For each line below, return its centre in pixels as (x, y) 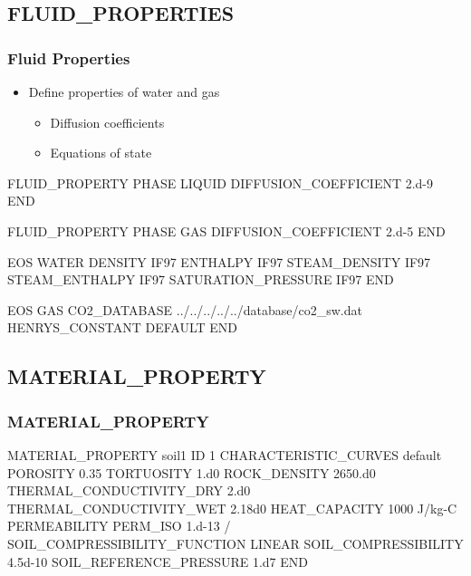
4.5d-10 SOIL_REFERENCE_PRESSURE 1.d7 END (158, 561)
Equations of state (101, 153)
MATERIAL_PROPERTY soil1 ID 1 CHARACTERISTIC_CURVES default (225, 454)
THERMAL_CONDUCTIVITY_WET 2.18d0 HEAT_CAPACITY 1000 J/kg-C (232, 508)
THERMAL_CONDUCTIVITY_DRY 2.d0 (129, 490)
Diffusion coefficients (107, 122)
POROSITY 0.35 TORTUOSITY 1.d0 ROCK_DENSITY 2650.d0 (192, 472)
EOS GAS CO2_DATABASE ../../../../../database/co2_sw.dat (185, 309)
